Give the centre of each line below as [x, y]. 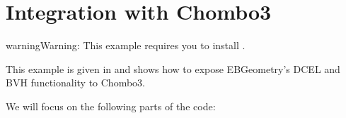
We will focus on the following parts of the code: [111, 106]
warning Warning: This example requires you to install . [126, 45]
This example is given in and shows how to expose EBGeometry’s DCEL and [173, 68]
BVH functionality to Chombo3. [75, 83]
